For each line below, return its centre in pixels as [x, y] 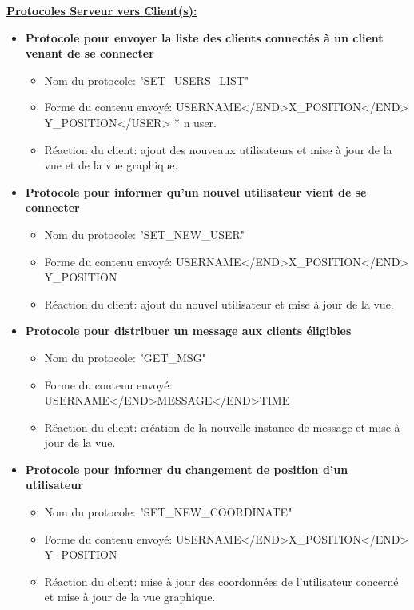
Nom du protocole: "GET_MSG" [125, 357]
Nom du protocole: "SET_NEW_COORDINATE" [168, 512]
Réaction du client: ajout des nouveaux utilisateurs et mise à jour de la [218, 149]
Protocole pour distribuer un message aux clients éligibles [188, 331]
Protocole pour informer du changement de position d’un [187, 469]
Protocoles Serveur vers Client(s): [102, 10]
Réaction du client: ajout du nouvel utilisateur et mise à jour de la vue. [219, 303]
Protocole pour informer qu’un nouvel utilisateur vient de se [196, 191]
